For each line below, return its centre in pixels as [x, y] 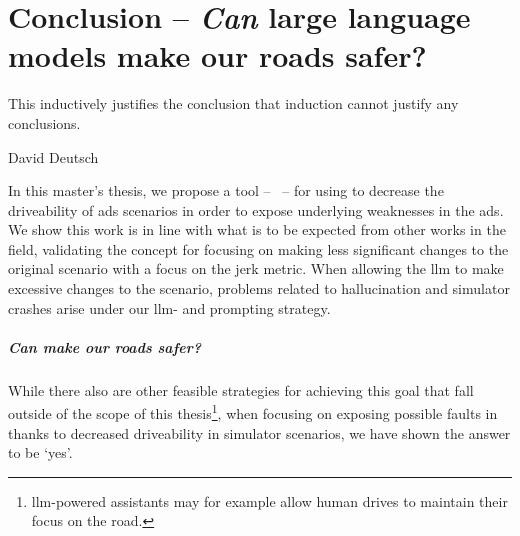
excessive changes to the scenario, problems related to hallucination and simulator [259, 288]
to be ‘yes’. [40, 452]
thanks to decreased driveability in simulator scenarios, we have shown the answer [259, 432]
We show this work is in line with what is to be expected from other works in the [257, 229]
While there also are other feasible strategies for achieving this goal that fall [241, 389]
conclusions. [44, 122]
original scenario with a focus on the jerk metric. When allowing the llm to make [256, 268]
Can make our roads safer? [104, 346]
